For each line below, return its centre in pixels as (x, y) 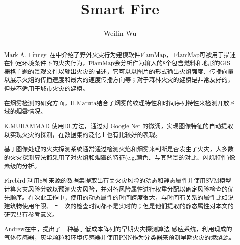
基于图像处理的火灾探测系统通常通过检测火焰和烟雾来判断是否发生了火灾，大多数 (119, 149)
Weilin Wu (120, 33)
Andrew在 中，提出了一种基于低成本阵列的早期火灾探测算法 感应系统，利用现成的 (118, 229)
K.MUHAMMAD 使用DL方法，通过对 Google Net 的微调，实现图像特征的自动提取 (118, 126)
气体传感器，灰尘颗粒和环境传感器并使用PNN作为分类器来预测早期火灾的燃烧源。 (119, 237)
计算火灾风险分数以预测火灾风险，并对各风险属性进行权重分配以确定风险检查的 (116, 189)
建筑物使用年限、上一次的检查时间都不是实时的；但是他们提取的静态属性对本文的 (119, 206)
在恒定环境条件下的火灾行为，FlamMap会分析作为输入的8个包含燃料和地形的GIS (117, 63)
